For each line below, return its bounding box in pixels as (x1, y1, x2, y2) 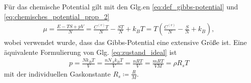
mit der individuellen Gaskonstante (4, 68, 111, 79)
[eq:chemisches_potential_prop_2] (4, 11, 110, 21)
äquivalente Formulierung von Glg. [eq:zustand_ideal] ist (4, 46, 177, 57)
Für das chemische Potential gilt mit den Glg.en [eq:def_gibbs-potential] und (4, 1, 238, 11)
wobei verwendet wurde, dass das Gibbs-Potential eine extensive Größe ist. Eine (4, 37, 247, 47)
